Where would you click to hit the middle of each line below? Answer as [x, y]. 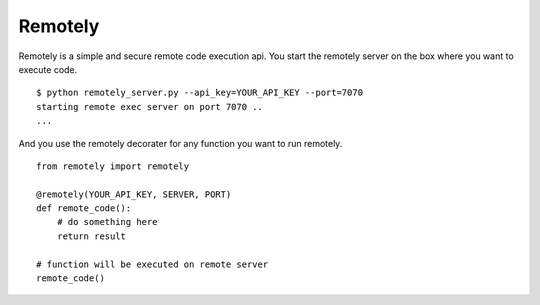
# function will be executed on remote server [152, 264]
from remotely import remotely [113, 166]
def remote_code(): [84, 208]
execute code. [48, 69]
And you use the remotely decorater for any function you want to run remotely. [180, 143]
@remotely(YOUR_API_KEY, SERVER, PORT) [134, 194]
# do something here [107, 222]
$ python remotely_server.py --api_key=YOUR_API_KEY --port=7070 [200, 93]
